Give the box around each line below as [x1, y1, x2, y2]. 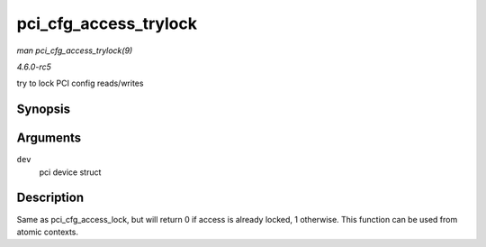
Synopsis [16, 102, 71, 117]
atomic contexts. [16, 226, 79, 237]
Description [16, 190, 85, 206]
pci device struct [39, 167, 102, 178]
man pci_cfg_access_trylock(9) [16, 45, 133, 56]
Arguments [16, 131, 82, 146]
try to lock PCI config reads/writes [16, 78, 144, 89]
